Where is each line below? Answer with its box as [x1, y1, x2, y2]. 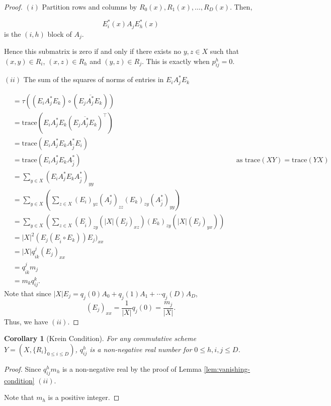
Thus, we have [4, 316, 48, 326]
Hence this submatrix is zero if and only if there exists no [4, 46, 182, 56]
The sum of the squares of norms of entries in [23, 74, 164, 85]
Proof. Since [4, 363, 41, 374]
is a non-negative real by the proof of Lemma [62, 363, 202, 374]
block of [47, 28, 72, 39]
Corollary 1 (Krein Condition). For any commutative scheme [4, 333, 196, 344]
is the [4, 28, 21, 39]
